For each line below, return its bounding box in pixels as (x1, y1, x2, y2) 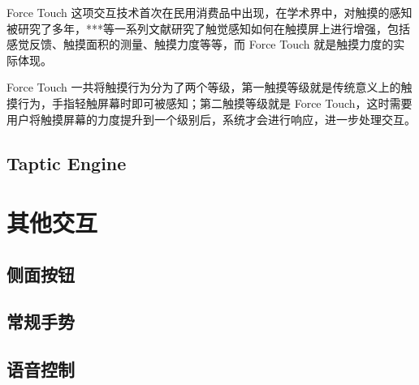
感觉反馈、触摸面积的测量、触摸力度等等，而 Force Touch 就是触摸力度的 (6, 36, 394, 53)
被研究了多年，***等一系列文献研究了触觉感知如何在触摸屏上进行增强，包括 (6, 19, 410, 36)
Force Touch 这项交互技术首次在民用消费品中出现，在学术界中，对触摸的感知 (6, 4, 413, 20)
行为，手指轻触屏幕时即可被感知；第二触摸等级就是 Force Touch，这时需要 (17, 94, 413, 111)
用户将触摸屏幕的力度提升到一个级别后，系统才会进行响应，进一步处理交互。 (6, 110, 416, 127)
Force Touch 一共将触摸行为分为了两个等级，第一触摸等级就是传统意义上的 (6, 79, 401, 96)
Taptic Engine (6, 150, 127, 175)
